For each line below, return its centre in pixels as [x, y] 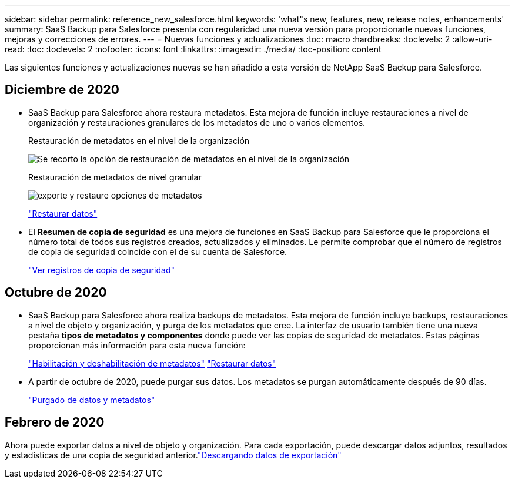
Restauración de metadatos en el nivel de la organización [139, 140]
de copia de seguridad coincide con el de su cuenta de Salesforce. [158, 251]
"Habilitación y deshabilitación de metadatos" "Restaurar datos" [152, 363]
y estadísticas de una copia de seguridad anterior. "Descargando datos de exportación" [173, 455]
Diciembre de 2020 [62, 90]
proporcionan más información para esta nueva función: [137, 345]
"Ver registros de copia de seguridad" [101, 270]
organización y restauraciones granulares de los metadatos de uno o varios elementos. [197, 122]
